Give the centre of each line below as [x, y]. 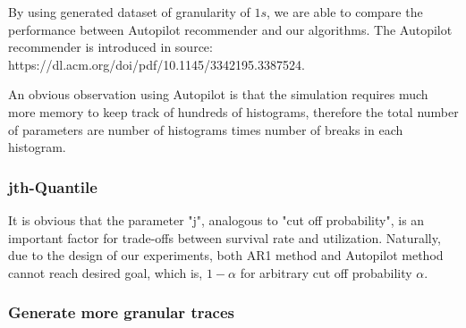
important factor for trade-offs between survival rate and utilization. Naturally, [225, 237]
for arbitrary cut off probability [326, 272]
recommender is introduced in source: [110, 47]
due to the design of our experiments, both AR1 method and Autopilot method [226, 255]
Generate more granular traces [121, 312]
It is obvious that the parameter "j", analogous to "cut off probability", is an [216, 219]
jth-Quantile [53, 186]
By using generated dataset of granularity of [129, 12]
